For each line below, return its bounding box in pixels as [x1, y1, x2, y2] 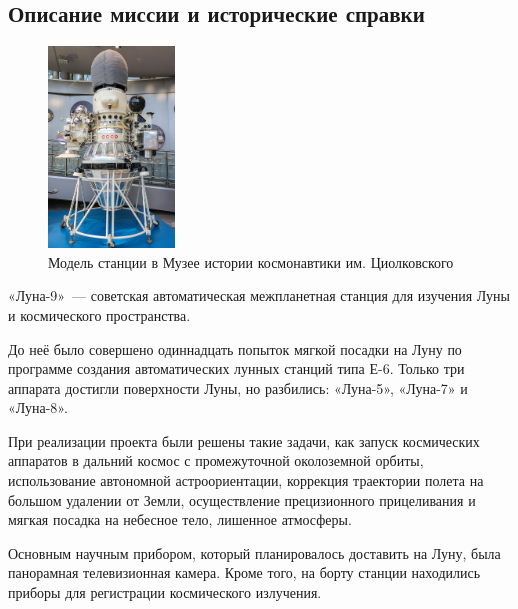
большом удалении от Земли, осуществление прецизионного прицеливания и [8, 489, 476, 510]
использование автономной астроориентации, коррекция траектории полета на [8, 470, 484, 491]
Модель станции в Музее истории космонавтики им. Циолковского [48, 251, 454, 272]
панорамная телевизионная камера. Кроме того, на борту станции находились [8, 562, 481, 583]
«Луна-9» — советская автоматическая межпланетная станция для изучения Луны [8, 285, 510, 306]
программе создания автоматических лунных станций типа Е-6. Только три [8, 358, 465, 379]
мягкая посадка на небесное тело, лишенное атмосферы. [8, 509, 352, 530]
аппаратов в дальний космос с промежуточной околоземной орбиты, [8, 450, 424, 471]
